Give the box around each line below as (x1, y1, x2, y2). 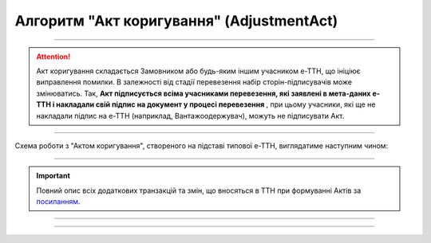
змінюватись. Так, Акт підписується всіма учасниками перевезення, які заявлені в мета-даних (36, 88, 371, 98)
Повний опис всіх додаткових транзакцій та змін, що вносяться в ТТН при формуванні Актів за (36, 186, 362, 195)
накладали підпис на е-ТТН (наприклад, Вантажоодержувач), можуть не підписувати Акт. (36, 111, 345, 120)
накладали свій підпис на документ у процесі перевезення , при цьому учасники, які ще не (56, 100, 376, 109)
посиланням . (36, 197, 81, 206)
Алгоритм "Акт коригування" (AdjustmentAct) (14, 12, 338, 29)
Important (36, 171, 71, 181)
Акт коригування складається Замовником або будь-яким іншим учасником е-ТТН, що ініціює (36, 66, 361, 76)
